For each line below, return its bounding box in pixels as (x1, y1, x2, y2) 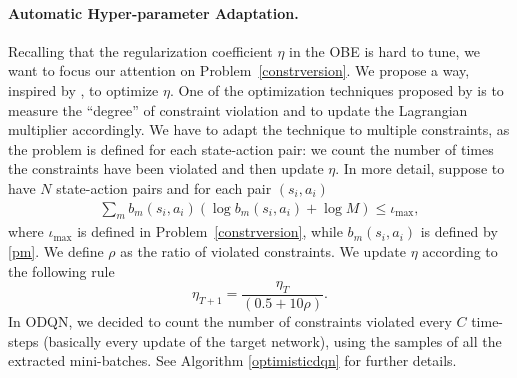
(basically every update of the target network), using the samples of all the (43, 330, 502, 351)
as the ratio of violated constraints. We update (120, 240, 407, 261)
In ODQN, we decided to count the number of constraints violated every (8, 310, 452, 331)
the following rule (8, 260, 115, 281)
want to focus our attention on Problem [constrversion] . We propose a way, (8, 60, 470, 81)
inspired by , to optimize (8, 79, 159, 100)
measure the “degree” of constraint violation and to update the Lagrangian (8, 99, 468, 120)
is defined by (420, 221, 498, 242)
